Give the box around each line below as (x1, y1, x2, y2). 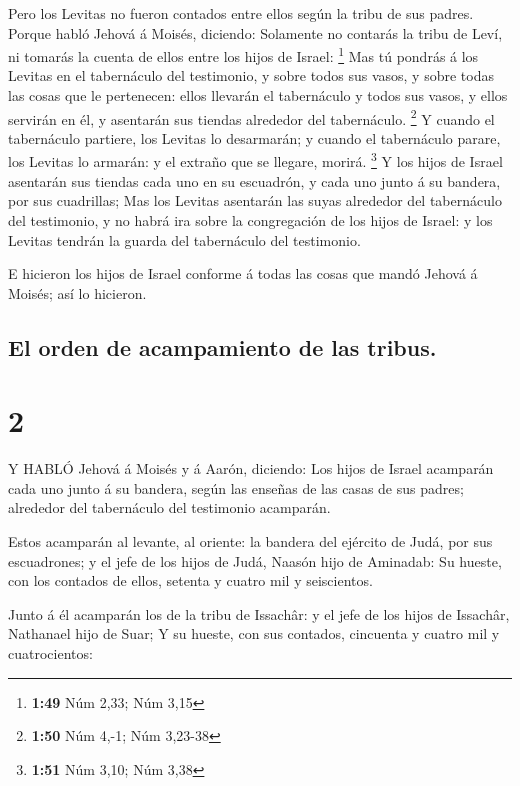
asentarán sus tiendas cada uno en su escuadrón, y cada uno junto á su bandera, (8, 170, 501, 191)
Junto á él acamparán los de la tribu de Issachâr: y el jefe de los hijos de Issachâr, (8, 603, 510, 624)
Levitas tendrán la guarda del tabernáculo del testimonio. (8, 229, 361, 250)
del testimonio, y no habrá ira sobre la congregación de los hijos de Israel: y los (8, 209, 493, 230)
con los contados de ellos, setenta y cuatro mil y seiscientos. (8, 570, 373, 591)
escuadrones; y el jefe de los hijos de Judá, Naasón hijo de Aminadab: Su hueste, (8, 550, 502, 571)
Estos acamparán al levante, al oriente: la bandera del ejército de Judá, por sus (8, 530, 493, 551)
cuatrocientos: (8, 642, 93, 663)
